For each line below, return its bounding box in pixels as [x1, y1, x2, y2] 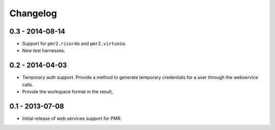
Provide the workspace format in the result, [22, 89, 113, 95]
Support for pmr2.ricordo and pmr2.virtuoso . [22, 41, 127, 47]
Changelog [9, 8, 57, 19]
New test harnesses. [22, 47, 66, 54]
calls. [22, 82, 34, 88]
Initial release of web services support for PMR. [22, 115, 122, 122]
